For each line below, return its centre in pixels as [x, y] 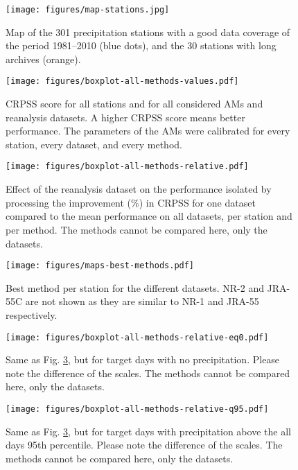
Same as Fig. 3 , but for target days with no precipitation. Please [143, 359]
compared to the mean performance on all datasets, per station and [149, 216]
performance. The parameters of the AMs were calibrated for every [148, 131]
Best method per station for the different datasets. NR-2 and [135, 287]
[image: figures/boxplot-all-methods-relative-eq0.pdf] [137, 337]
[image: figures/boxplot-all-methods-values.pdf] [122, 81]
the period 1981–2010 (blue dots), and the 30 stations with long [141, 45]
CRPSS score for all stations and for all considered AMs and [134, 104]
